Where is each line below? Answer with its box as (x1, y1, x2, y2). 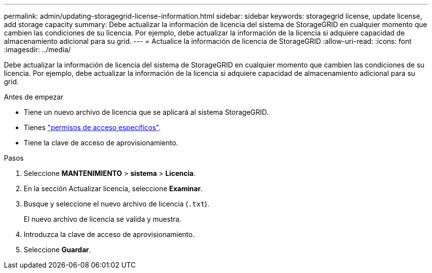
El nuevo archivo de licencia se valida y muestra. (24, 215, 181, 223)
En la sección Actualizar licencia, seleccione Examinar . (24, 184, 203, 193)
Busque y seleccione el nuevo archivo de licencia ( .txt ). (24, 200, 210, 208)
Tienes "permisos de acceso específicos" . (24, 123, 161, 132)
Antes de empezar (4, 93, 64, 101)
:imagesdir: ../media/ (4, 45, 71, 54)
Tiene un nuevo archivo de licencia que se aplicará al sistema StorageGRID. (24, 108, 269, 116)
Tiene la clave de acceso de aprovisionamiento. (24, 138, 179, 147)
